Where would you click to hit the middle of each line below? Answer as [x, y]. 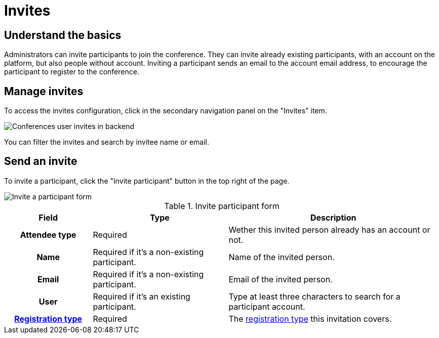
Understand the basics [63, 35]
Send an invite [41, 161]
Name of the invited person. [282, 257]
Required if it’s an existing [142, 296]
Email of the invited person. [281, 279]
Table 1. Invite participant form [222, 206]
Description [333, 217]
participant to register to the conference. [72, 72]
